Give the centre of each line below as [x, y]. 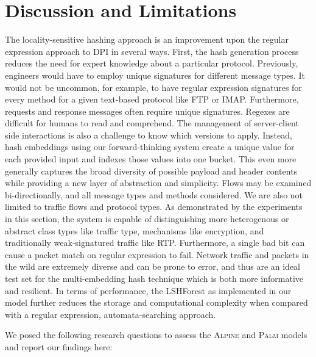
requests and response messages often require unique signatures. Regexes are [147, 111]
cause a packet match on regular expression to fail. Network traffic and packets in [157, 254]
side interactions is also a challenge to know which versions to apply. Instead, [149, 135]
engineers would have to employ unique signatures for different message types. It [155, 75]
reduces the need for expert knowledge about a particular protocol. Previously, [152, 63]
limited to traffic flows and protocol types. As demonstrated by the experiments [154, 207]
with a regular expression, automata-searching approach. [111, 314]
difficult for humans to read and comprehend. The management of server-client [152, 123]
